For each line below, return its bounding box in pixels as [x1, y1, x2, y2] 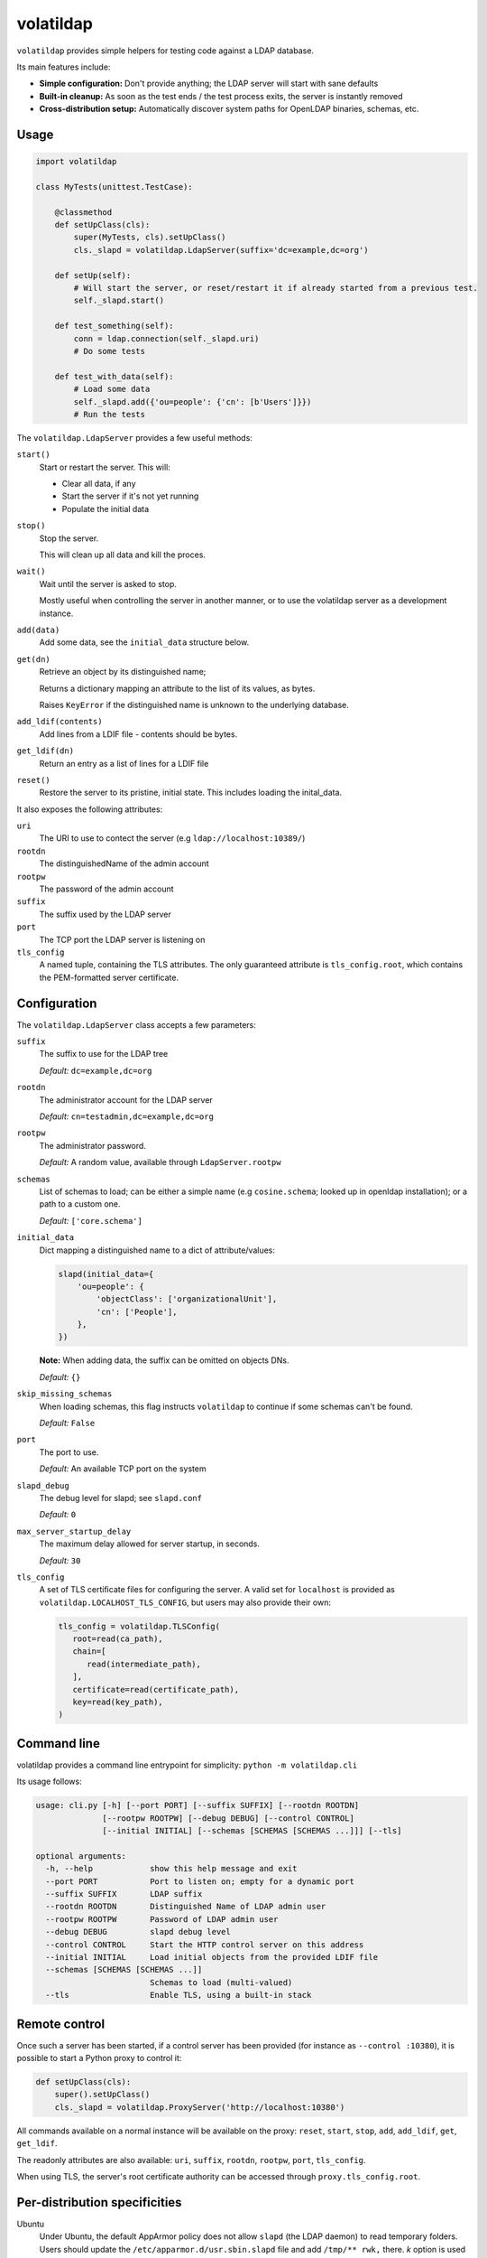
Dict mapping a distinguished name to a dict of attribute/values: [39, 1245, 275, 1255]
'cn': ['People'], [96, 1306, 178, 1317]
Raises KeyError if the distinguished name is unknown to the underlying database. [39, 699, 349, 710]
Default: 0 [39, 1509, 77, 1520]
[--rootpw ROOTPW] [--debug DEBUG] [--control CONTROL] [102, 1813, 355, 1824]
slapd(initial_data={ [58, 1269, 154, 1279]
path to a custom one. [39, 1199, 121, 1209]
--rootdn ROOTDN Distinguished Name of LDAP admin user [45, 1901, 326, 1912]
